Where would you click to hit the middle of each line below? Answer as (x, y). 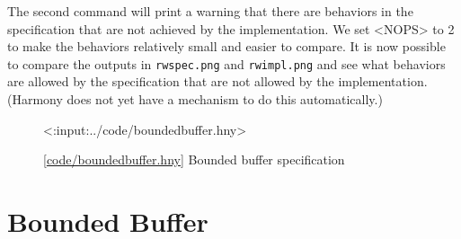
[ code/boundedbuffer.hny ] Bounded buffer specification (194, 159)
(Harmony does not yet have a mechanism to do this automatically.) (195, 99)
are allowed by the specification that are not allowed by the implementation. (217, 81)
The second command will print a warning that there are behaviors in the (210, 11)
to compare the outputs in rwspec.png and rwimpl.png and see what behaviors (226, 63)
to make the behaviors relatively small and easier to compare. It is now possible (226, 46)
